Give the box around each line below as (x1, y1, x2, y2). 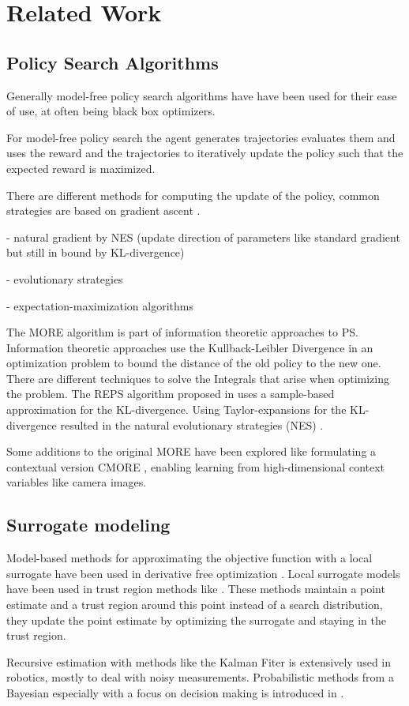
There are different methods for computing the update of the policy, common (6, 186, 380, 203)
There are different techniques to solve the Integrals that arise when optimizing (6, 370, 390, 386)
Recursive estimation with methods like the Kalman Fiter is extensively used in (6, 653, 392, 670)
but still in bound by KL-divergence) (6, 244, 185, 261)
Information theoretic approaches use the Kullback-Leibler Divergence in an (6, 339, 373, 355)
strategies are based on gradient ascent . (6, 202, 201, 219)
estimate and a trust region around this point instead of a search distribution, (6, 596, 383, 613)
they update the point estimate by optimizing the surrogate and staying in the (6, 611, 386, 628)
